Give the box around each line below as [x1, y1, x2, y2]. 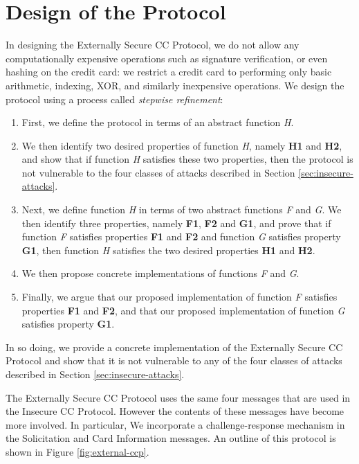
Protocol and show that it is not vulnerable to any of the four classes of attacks [6, 353, 342, 368]
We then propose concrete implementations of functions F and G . [21, 266, 300, 280]
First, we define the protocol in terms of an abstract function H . [21, 115, 294, 130]
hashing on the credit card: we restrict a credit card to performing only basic [6, 64, 332, 79]
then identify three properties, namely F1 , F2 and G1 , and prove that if [21, 215, 331, 230]
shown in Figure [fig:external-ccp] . [6, 444, 149, 458]
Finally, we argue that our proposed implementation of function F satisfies [21, 289, 338, 304]
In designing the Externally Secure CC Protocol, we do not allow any [6, 37, 300, 52]
